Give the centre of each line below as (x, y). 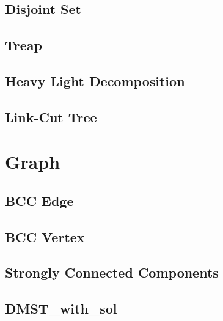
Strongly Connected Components (112, 272)
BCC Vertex (45, 236)
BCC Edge (39, 200)
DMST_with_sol (61, 308)
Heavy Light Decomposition (95, 80)
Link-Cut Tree (51, 116)
